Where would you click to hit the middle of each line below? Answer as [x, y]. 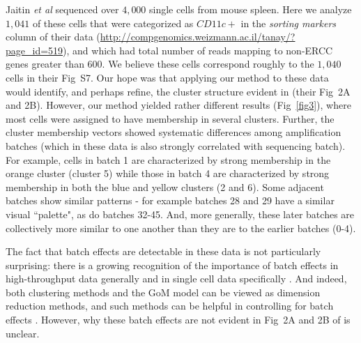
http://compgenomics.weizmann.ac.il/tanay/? [198, 37]
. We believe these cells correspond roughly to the [208, 64]
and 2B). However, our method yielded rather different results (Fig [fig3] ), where [178, 105]
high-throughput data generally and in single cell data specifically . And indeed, [176, 279]
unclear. [23, 333]
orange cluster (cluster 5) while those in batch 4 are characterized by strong [168, 173]
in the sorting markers [289, 23]
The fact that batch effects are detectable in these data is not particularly [163, 251]
